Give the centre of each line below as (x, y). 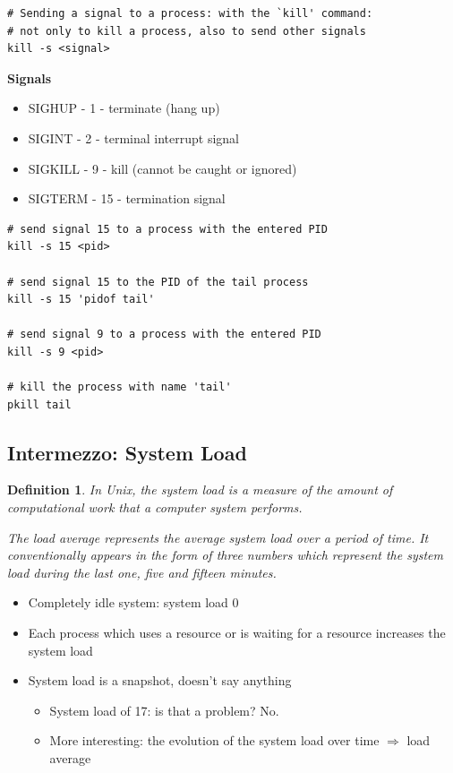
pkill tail (39, 404)
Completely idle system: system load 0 (133, 602)
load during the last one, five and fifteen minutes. (142, 572)
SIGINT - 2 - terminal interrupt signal (133, 137)
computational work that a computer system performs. (155, 507)
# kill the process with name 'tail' (120, 387)
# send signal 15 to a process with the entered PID (167, 229)
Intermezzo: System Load (127, 452)
